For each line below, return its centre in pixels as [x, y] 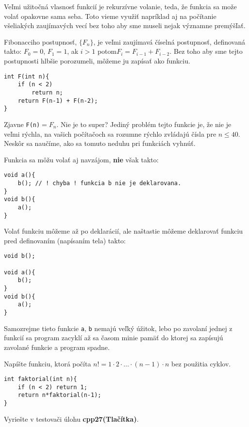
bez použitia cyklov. [201, 363]
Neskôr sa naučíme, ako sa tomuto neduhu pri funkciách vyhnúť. [100, 143]
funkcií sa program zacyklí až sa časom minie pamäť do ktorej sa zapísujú [114, 338]
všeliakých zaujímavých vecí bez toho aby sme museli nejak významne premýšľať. [125, 25]
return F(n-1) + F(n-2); [58, 101]
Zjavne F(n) [22, 124]
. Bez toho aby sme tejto [206, 51]
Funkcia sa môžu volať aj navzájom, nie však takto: [81, 159]
